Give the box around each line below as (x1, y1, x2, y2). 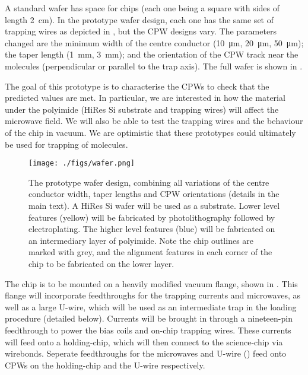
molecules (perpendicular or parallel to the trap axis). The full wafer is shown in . (5, 59, 303, 72)
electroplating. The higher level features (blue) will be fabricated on (28, 223, 275, 235)
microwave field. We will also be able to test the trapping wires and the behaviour (5, 115, 303, 127)
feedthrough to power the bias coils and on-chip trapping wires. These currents (5, 323, 291, 336)
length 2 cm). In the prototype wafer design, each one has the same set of (5, 13, 274, 26)
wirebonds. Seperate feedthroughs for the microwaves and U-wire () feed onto (5, 347, 287, 360)
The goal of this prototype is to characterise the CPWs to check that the (5, 80, 269, 92)
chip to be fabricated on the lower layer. (28, 257, 174, 269)
